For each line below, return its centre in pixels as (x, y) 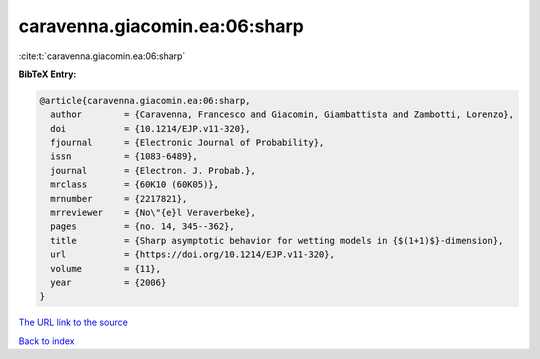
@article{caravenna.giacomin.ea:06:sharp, (145, 100)
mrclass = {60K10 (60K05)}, (135, 184)
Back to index (46, 341)
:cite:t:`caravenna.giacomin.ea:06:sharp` (102, 56)
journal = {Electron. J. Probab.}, (153, 170)
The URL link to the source (73, 322)
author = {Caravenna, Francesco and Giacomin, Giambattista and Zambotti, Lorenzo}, (282, 114)
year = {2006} (108, 282)
